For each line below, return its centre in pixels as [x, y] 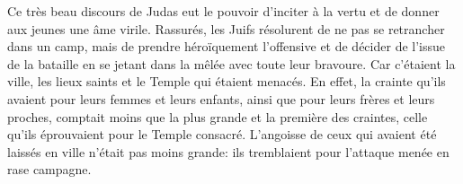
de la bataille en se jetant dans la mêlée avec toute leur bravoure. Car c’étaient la [231, 63]
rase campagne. [49, 169]
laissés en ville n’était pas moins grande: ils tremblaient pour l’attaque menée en [228, 151]
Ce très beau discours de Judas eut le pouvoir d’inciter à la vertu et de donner [223, 11]
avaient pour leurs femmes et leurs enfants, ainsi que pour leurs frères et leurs [221, 98]
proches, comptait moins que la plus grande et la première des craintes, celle [218, 116]
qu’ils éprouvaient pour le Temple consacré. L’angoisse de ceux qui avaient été [222, 134]
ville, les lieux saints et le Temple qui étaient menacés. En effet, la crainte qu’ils [227, 81]
